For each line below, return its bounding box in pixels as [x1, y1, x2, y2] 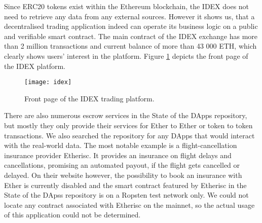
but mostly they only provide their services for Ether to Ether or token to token [4, 120, 253, 130]
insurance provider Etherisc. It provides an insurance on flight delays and [4, 150, 232, 160]
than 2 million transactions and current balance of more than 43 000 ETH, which [4, 41, 257, 51]
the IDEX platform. [4, 60, 66, 71]
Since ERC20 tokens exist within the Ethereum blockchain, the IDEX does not [4, 1, 249, 11]
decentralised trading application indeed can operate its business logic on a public [4, 21, 258, 31]
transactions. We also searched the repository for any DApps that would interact [4, 130, 255, 140]
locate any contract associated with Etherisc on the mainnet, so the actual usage [4, 199, 255, 210]
